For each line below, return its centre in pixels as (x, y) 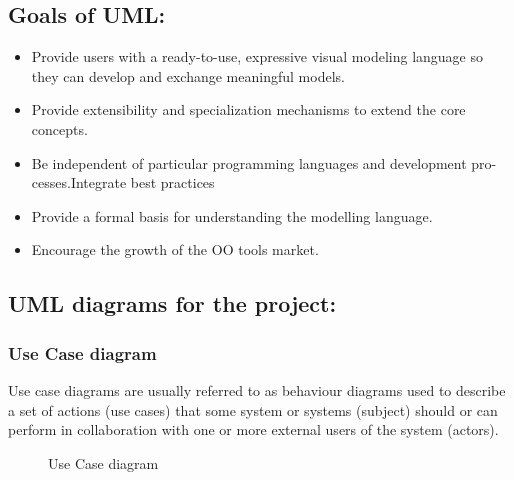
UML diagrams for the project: (172, 303)
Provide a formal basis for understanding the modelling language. (232, 215)
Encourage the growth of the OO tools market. (175, 249)
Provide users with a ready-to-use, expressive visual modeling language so (257, 56)
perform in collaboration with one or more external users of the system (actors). (253, 429)
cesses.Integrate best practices (123, 182)
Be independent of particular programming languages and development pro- (264, 162)
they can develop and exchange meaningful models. (188, 75)
